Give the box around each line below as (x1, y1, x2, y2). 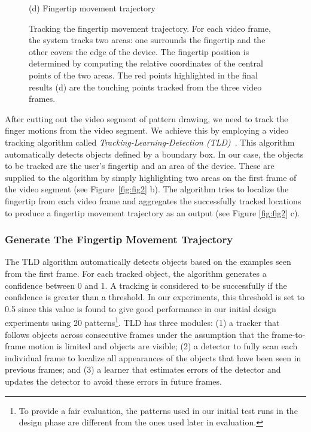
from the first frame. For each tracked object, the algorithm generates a (5, 267, 267, 279)
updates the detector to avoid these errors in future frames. (5, 374, 222, 387)
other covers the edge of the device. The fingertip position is (29, 45, 249, 58)
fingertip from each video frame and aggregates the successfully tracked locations (5, 194, 301, 207)
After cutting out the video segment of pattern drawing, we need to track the (5, 112, 288, 125)
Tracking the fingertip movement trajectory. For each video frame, (29, 22, 271, 34)
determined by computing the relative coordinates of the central (29, 57, 263, 70)
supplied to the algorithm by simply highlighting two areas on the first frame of (5, 171, 297, 183)
